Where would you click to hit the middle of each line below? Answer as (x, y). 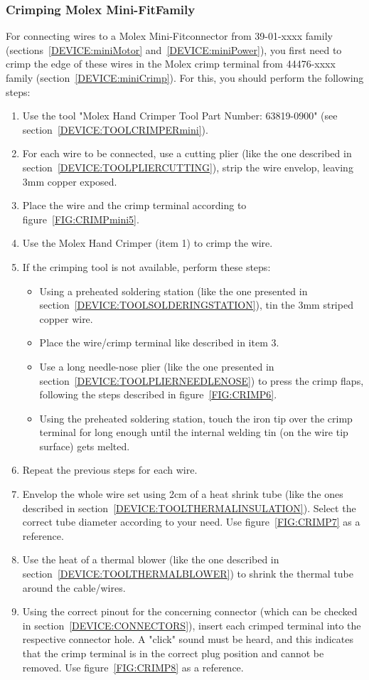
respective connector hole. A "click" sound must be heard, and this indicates (188, 639)
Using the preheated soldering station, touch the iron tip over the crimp (196, 418)
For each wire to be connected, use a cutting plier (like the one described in (187, 153)
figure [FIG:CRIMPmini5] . (81, 219)
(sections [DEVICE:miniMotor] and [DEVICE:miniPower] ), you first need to (174, 49)
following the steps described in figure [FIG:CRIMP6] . (158, 394)
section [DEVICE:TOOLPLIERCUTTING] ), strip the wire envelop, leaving (188, 167)
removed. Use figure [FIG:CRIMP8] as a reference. (133, 667)
